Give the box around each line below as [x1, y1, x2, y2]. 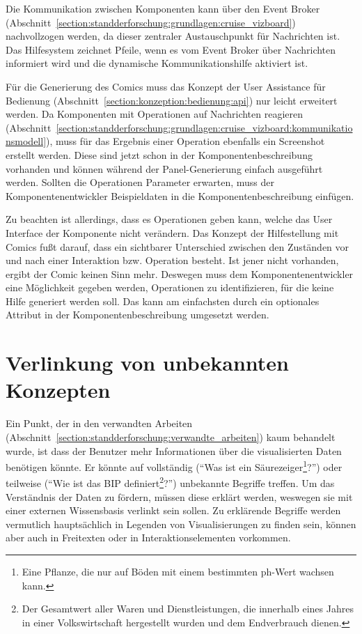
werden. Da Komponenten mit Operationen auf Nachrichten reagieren [6, 107, 304, 121]
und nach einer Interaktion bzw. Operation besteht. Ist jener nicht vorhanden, [6, 253, 339, 268]
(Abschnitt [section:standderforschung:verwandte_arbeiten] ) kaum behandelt [6, 429, 336, 444]
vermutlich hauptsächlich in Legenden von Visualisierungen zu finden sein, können [6, 516, 356, 531]
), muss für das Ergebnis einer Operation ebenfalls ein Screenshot [46, 134, 325, 148]
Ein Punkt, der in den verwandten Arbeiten [6, 416, 193, 431]
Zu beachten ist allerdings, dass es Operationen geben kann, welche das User [6, 212, 333, 226]
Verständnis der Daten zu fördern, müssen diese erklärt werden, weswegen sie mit [6, 489, 353, 504]
